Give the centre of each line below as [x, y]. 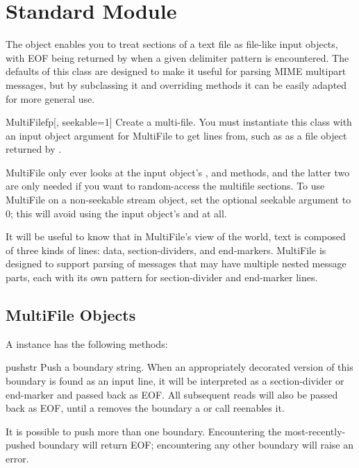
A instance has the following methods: [87, 343]
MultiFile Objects [71, 315]
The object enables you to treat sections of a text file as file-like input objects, [172, 44]
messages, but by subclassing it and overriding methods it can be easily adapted [176, 84]
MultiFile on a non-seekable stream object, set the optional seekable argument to [178, 200]
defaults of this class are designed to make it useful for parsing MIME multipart [176, 71]
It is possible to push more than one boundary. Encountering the [144, 431]
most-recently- [315, 431]
